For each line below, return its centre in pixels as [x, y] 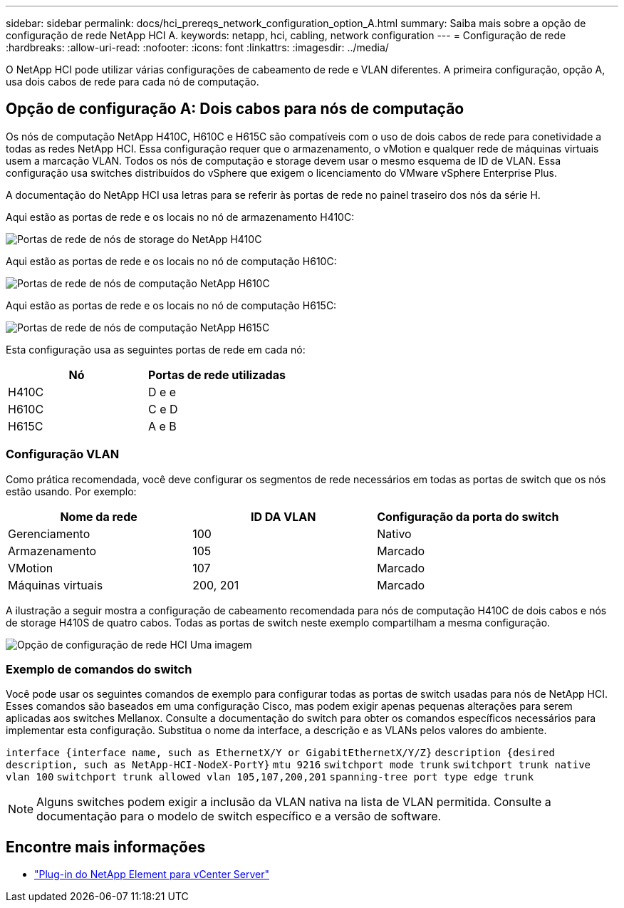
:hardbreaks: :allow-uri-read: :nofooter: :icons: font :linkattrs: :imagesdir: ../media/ [197, 47]
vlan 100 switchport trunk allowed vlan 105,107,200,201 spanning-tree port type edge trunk [270, 777]
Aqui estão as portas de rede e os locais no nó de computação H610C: [171, 261]
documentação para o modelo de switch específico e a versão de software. [239, 816]
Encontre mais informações [106, 847]
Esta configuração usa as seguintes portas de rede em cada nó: [156, 349]
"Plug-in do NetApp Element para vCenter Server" [152, 875]
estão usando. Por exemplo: [71, 491]
